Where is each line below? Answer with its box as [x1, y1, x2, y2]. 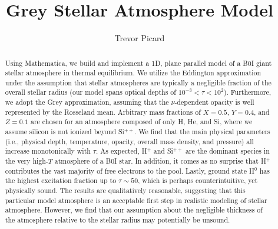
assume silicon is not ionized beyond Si [5, 127, 124, 137]
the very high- [5, 156, 48, 166]
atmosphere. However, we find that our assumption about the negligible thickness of [5, 205, 263, 215]
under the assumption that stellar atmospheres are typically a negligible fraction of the [5, 77, 272, 87]
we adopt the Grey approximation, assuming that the [5, 97, 169, 107]
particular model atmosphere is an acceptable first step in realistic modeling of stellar [5, 195, 267, 205]
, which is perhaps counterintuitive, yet [138, 175, 258, 185]
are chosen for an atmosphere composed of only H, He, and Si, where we [31, 117, 253, 127]
